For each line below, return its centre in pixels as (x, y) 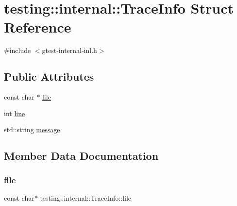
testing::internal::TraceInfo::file (86, 197)
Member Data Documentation (81, 156)
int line (15, 113)
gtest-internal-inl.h (69, 50)
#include (17, 50)
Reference (38, 27)
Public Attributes (49, 77)
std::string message (32, 129)
